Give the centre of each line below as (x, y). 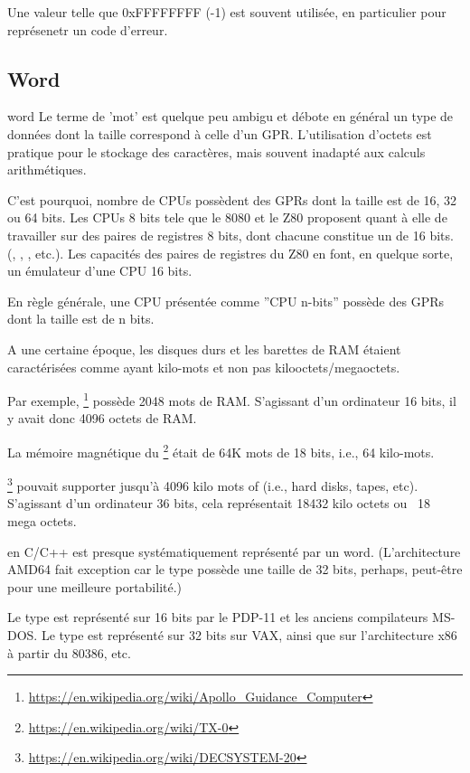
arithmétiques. (47, 170)
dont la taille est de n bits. (81, 319)
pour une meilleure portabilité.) (95, 586)
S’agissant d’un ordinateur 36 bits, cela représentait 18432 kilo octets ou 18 (219, 503)
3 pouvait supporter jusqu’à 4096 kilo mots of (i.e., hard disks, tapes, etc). (213, 484)
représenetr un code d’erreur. (88, 29)
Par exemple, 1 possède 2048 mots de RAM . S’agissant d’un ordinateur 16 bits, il (232, 399)
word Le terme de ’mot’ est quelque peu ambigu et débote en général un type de (230, 116)
